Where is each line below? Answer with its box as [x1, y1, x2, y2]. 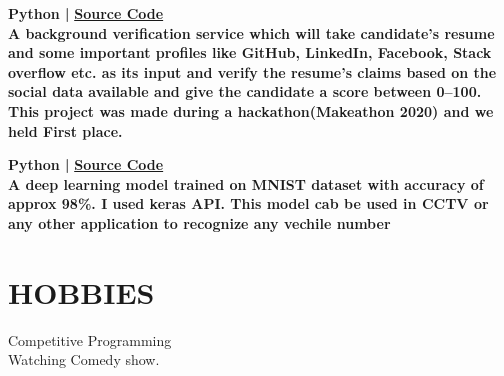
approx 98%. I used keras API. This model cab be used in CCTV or [8, 193, 489, 214]
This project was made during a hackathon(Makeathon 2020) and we [8, 100, 494, 121]
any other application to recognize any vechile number [8, 212, 391, 233]
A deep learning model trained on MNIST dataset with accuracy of [8, 173, 484, 194]
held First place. [8, 120, 123, 141]
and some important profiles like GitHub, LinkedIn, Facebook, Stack [8, 42, 492, 63]
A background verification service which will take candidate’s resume [8, 22, 495, 43]
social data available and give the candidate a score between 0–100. [8, 81, 482, 102]
